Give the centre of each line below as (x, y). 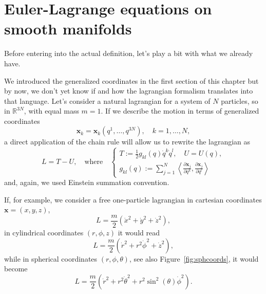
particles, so (240, 100)
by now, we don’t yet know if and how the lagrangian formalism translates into (129, 91)
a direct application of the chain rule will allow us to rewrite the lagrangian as (127, 142)
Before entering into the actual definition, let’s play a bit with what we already (129, 53)
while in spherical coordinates (51, 258)
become (16, 269)
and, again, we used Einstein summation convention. (87, 182)
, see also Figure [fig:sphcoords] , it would (194, 258)
